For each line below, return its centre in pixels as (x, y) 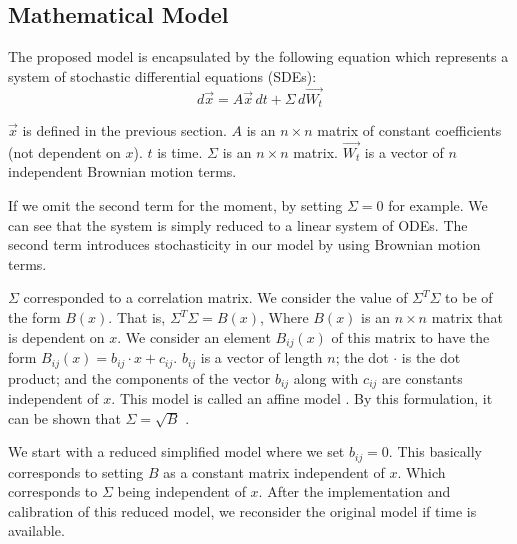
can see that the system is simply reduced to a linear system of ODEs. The (238, 224)
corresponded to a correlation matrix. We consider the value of (215, 297)
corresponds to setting (76, 471)
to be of (469, 297)
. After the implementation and (354, 491)
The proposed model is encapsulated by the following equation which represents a (258, 56)
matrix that (467, 317)
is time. (180, 151)
